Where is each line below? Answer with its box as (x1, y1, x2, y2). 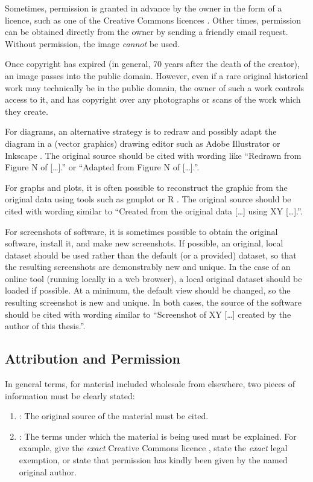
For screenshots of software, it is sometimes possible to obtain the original (5, 225, 278, 237)
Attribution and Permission (5, 349, 181, 368)
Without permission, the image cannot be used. (5, 37, 180, 50)
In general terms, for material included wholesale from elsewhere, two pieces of (5, 378, 296, 390)
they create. (5, 104, 48, 117)
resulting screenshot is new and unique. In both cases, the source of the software (5, 296, 302, 309)
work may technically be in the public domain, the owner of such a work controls (5, 81, 305, 94)
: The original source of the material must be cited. (19, 410, 209, 422)
